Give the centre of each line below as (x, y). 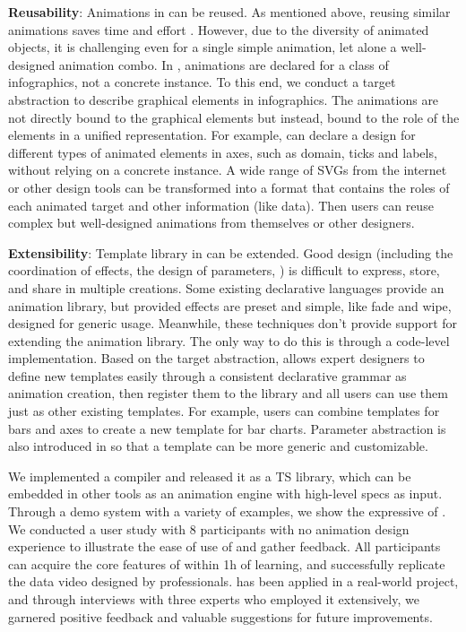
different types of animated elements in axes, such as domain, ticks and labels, (223, 152)
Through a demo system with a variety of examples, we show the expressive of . (227, 511)
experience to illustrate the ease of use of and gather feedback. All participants (224, 546)
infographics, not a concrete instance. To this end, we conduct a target (202, 82)
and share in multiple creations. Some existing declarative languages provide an (226, 287)
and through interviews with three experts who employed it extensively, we (214, 599)
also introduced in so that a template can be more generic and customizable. (218, 446)
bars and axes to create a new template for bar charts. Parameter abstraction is (227, 428)
